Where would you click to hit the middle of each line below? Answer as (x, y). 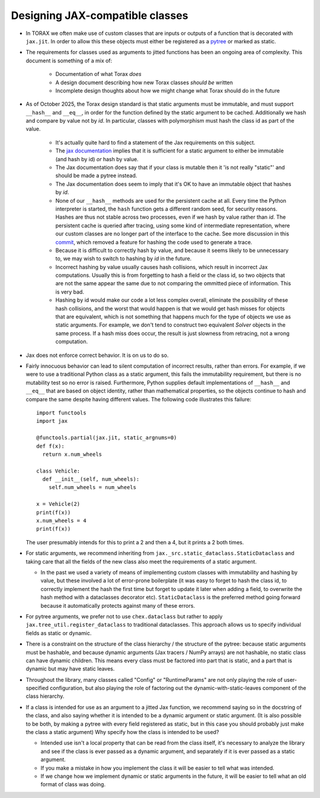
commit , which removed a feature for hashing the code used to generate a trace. (154, 242)
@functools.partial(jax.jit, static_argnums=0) (107, 438)
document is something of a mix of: (69, 60)
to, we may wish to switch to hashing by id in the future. (124, 258)
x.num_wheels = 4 (61, 521)
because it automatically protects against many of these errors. (118, 605)
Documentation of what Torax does (98, 74)
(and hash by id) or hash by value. (97, 159)
